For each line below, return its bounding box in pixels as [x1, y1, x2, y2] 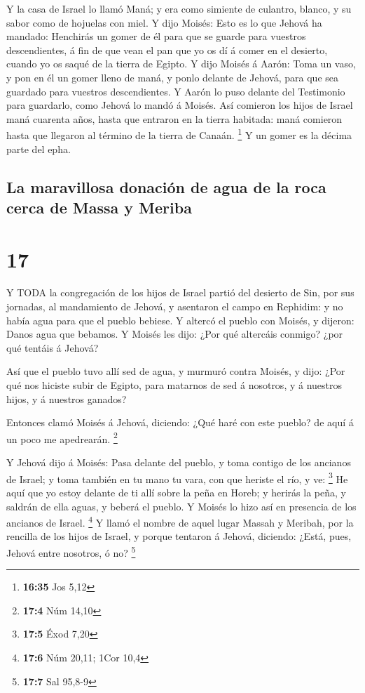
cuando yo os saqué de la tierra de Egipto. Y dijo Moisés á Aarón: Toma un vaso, [6, 56, 356, 71]
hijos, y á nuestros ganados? [6, 391, 127, 406]
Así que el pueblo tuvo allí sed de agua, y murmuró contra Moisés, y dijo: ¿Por [6, 364, 345, 378]
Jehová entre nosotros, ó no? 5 [6, 543, 136, 560]
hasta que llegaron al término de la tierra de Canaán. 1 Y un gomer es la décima [6, 126, 352, 142]
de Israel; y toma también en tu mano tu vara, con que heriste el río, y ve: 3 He [6, 469, 348, 486]
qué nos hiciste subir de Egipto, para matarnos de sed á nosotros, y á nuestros [6, 378, 343, 392]
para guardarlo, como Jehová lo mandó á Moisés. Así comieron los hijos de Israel [6, 98, 353, 112]
